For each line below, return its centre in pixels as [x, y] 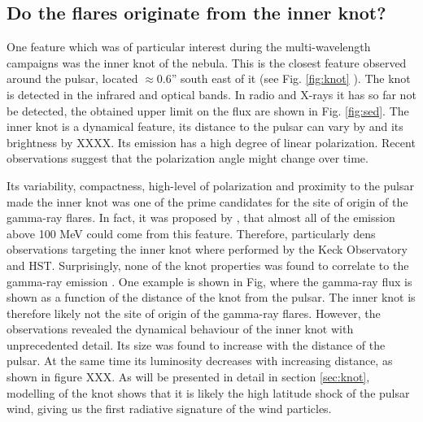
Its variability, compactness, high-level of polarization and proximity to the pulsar [211, 185]
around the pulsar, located [72, 78]
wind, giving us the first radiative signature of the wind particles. [169, 409]
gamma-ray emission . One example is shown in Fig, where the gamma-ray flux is [209, 281]
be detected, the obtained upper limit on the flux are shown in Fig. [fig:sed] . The [208, 110]
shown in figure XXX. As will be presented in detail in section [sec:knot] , [188, 377]
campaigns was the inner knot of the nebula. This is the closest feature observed [207, 62]
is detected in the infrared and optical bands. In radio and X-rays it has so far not [211, 94]
